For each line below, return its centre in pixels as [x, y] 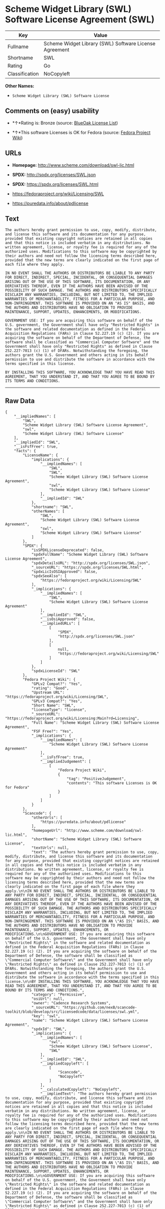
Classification [23, 73]
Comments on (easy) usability [52, 111]
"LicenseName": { [40, 455]
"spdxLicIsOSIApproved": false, [64, 572]
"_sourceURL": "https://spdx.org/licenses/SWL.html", [87, 568]
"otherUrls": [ [47, 818]
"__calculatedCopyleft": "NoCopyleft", [81, 1090]
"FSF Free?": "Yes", [52, 731]
